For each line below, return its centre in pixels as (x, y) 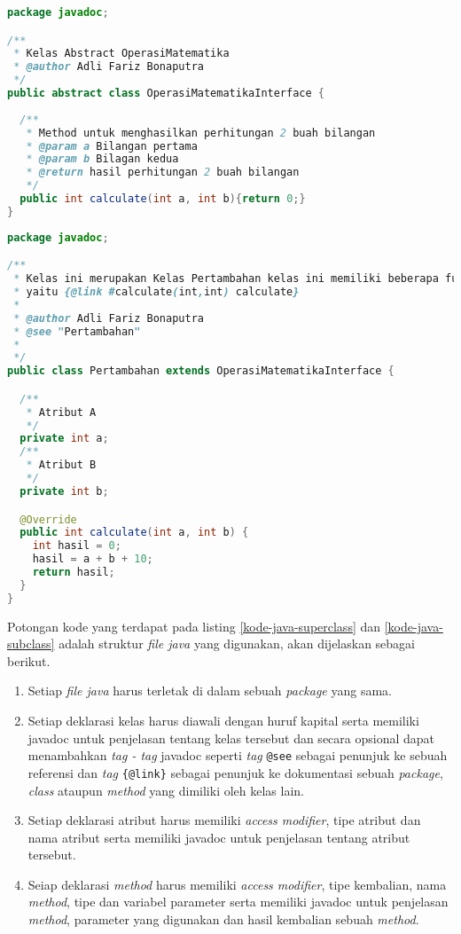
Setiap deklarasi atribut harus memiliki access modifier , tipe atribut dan (224, 820)
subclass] (31, 644)
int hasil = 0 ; (77, 546)
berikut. (29, 660)
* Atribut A (61, 412)
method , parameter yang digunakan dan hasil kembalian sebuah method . (223, 919)
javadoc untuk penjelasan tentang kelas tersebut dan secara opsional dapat (231, 738)
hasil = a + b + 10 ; (93, 559)
